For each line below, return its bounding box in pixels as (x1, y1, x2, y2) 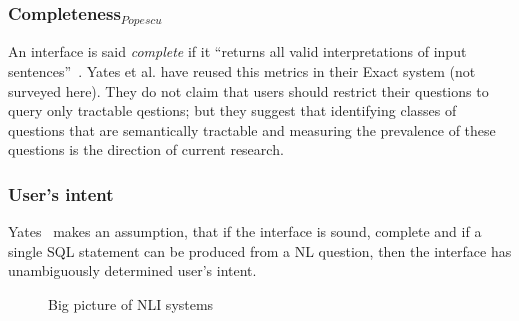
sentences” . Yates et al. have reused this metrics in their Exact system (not (8, 60, 476, 81)
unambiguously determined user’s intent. (8, 260, 257, 281)
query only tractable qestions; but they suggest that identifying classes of (8, 100, 457, 121)
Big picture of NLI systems (48, 293, 214, 314)
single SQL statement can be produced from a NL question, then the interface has (8, 240, 512, 261)
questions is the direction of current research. (8, 139, 284, 160)
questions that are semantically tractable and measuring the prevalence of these (8, 119, 496, 140)
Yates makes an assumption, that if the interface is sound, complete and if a (8, 221, 482, 242)
